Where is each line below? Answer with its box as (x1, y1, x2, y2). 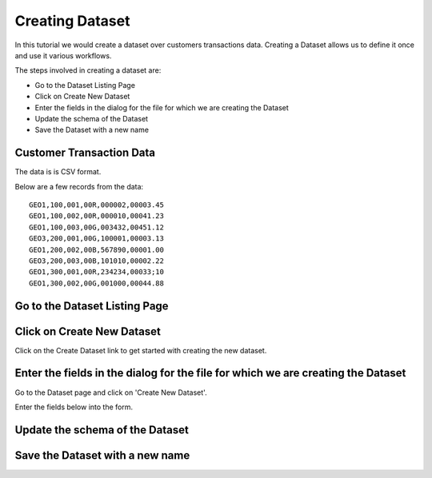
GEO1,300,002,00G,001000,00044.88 (29, 278, 164, 288)
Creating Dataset (14, 12, 130, 30)
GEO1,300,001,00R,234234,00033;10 (29, 268, 164, 277)
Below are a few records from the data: (14, 181, 144, 191)
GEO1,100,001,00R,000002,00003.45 (29, 200, 164, 209)
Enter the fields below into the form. (14, 402, 134, 412)
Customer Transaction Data (14, 146, 156, 160)
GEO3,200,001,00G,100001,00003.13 (29, 234, 164, 243)
